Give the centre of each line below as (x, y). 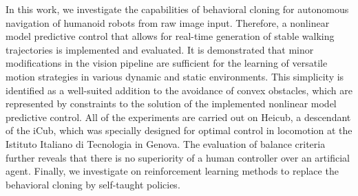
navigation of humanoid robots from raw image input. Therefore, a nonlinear (168, 22)
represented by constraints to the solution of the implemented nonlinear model (171, 104)
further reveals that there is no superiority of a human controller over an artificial (178, 157)
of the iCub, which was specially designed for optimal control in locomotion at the (179, 130)
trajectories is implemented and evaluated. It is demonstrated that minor (160, 49)
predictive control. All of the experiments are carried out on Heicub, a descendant (178, 117)
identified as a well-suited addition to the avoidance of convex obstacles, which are (179, 90)
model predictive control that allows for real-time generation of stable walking (170, 36)
